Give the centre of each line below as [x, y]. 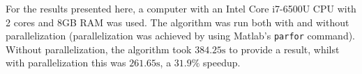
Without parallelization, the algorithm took [99, 49]
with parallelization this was [66, 63]
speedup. [222, 63]
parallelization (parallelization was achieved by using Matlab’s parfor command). [181, 36]
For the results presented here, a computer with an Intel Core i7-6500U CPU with [181, 8]
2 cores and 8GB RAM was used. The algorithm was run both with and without [178, 22]
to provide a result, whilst [284, 49]
